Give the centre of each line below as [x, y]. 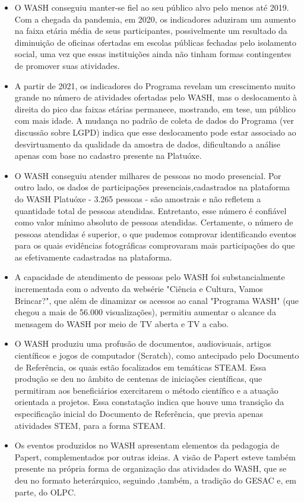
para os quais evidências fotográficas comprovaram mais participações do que [155, 245]
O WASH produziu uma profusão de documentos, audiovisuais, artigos [143, 343]
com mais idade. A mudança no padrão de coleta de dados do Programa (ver [154, 120]
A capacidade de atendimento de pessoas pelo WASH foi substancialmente [150, 277]
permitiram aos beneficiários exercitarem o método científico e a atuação [146, 390]
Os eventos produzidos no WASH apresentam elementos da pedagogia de [147, 445]
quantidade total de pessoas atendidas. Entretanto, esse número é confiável [151, 210]
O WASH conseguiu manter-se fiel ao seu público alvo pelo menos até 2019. [152, 7]
